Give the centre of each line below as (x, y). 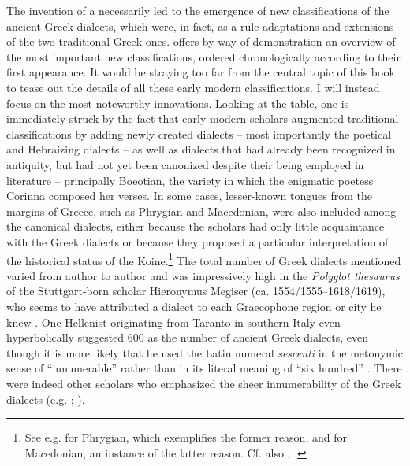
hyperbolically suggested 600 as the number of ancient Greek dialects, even (188, 337)
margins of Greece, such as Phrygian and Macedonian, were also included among (201, 211)
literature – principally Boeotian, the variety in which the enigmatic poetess (190, 180)
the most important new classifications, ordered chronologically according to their (203, 56)
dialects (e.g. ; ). (46, 399)
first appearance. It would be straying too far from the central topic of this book (201, 72)
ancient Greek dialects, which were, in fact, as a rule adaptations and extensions (200, 26)
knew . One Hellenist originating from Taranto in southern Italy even (173, 322)
